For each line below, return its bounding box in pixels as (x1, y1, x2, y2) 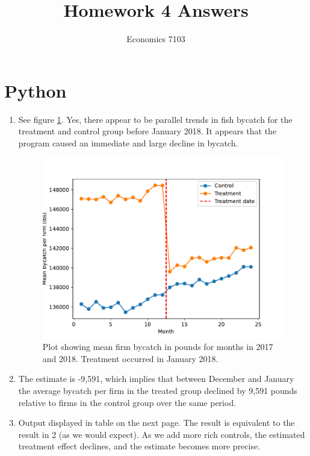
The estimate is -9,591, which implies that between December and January (18, 372, 294, 385)
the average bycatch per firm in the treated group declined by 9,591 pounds (18, 384, 297, 396)
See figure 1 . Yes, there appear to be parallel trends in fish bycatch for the (18, 113, 293, 125)
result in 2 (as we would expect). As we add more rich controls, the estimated (18, 428, 305, 440)
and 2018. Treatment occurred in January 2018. (42, 352, 219, 364)
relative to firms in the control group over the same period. (18, 396, 237, 408)
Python (4, 78, 67, 102)
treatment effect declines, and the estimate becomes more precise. (18, 440, 261, 452)
